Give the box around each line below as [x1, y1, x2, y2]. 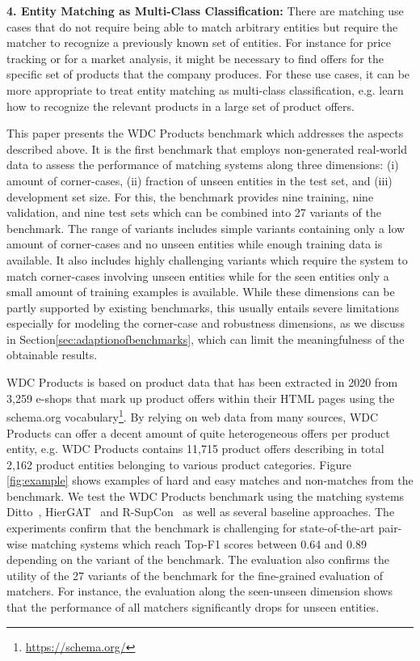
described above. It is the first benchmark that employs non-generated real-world [6, 140, 407, 157]
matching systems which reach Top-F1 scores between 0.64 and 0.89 [31, 535, 367, 552]
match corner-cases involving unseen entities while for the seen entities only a [6, 267, 389, 284]
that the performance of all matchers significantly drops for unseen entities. [6, 599, 380, 616]
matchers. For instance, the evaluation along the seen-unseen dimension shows [6, 583, 393, 600]
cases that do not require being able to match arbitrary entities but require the [6, 18, 398, 35]
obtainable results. [6, 346, 98, 363]
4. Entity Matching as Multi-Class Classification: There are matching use [6, 2, 404, 19]
